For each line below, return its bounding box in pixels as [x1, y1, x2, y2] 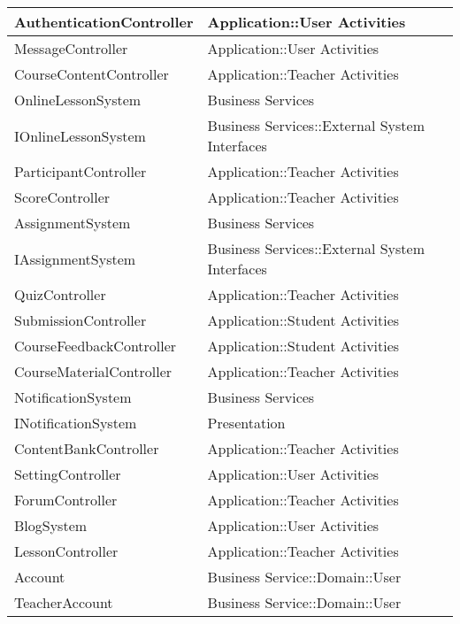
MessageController [14, 38, 128, 58]
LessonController [14, 541, 119, 561]
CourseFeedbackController [14, 335, 177, 356]
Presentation [207, 412, 286, 433]
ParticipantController [14, 161, 147, 181]
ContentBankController [14, 438, 159, 458]
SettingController [14, 464, 121, 484]
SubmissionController [14, 310, 147, 330]
